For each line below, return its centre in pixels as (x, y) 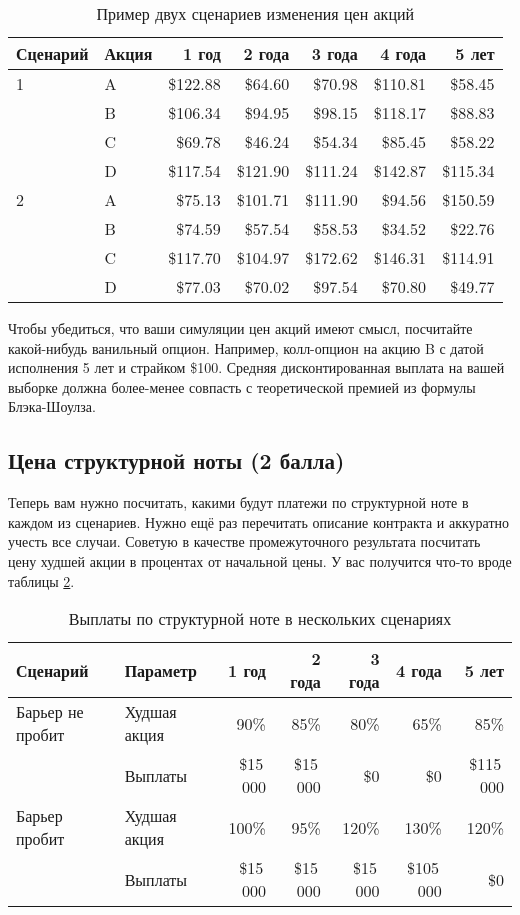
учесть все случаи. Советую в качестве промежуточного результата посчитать (244, 541)
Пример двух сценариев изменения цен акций (255, 13)
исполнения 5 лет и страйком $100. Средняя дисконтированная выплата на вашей (256, 367)
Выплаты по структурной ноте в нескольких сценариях (260, 619)
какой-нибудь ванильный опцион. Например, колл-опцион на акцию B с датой (246, 347)
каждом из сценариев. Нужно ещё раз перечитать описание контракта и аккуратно (259, 521)
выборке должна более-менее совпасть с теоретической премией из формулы (242, 386)
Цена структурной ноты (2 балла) (176, 460)
